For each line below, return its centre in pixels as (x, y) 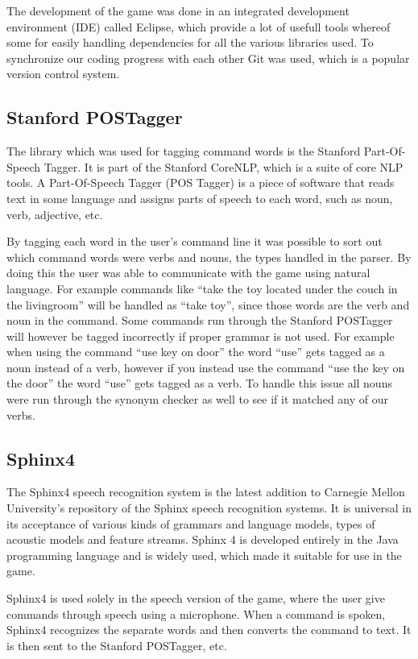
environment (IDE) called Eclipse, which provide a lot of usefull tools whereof (199, 26)
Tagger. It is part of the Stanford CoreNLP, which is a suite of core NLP (223, 166)
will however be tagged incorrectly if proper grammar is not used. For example (201, 336)
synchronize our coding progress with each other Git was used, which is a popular (208, 58)
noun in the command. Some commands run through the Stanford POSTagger (200, 320)
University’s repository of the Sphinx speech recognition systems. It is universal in (209, 508)
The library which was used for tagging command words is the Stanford (184, 151)
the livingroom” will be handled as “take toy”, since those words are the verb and (208, 304)
